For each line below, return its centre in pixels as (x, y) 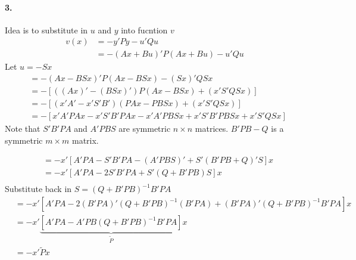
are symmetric (145, 129)
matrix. (85, 140)
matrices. (212, 129)
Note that (23, 129)
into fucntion (144, 30)
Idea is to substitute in (46, 30)
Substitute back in (38, 189)
